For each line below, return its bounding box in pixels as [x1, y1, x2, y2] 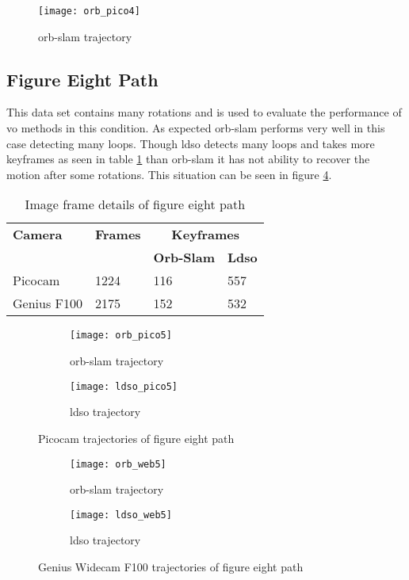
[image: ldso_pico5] [70, 380, 178, 392]
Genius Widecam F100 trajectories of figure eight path [38, 559, 304, 575]
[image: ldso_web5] [70, 509, 172, 521]
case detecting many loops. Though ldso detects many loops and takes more [6, 135, 375, 151]
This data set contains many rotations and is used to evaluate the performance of [6, 104, 402, 120]
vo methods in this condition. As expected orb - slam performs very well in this [6, 120, 385, 136]
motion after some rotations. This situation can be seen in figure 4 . [6, 166, 332, 182]
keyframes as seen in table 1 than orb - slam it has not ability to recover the [6, 151, 370, 167]
